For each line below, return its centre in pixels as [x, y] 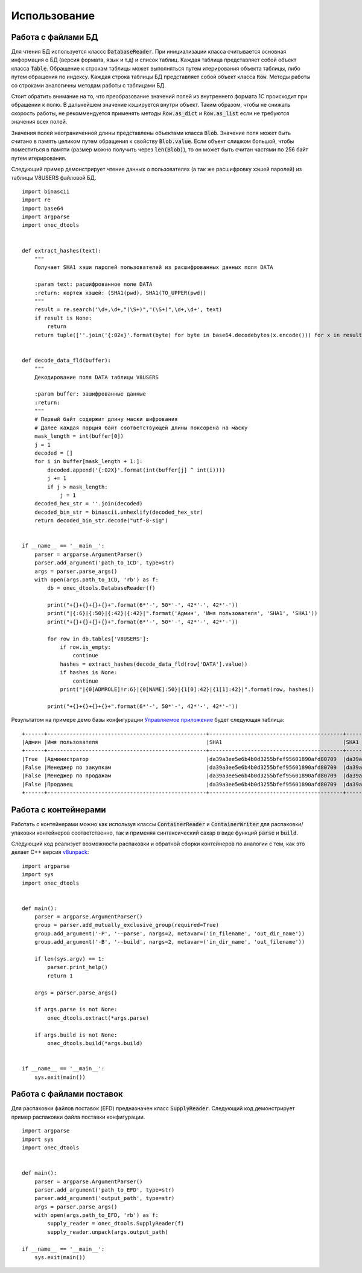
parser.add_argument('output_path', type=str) [104, 1198]
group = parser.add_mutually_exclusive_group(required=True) [127, 925]
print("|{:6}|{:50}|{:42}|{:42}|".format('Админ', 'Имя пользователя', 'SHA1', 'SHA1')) [183, 613]
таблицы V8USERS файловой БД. [54, 177]
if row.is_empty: [86, 647]
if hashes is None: [89, 673]
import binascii [46, 191]
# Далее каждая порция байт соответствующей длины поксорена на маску [141, 428]
